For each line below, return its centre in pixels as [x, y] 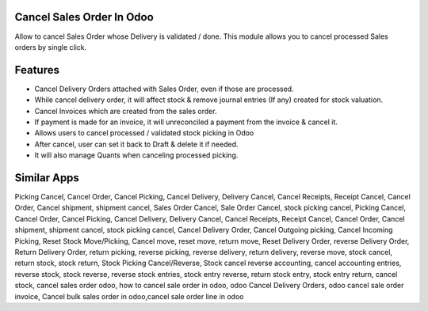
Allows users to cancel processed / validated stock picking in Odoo [144, 133]
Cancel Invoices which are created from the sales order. [126, 111]
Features [37, 70]
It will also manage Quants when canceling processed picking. [136, 155]
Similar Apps [47, 178]
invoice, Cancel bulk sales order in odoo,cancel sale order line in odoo [129, 296]
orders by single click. [51, 47]
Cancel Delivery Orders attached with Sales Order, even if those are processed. [164, 89]
